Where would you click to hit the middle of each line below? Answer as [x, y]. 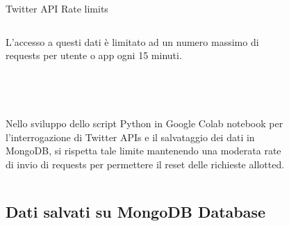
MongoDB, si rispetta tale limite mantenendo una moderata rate [143, 151]
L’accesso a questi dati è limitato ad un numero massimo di [132, 41]
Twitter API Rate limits [57, 8]
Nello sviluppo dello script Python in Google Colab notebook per [144, 123]
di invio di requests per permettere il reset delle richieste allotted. [145, 164]
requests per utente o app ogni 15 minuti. [94, 55]
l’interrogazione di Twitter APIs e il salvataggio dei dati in [130, 137]
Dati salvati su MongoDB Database [136, 211]
